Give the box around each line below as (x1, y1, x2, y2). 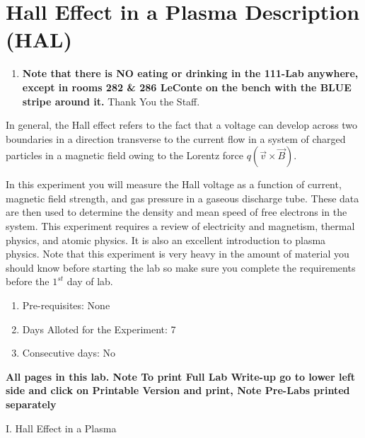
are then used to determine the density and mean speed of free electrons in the (6, 204, 347, 219)
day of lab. (66, 274, 113, 289)
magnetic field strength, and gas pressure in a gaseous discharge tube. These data (6, 190, 359, 205)
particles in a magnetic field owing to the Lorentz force (6, 148, 243, 163)
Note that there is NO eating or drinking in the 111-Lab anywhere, (22, 66, 359, 81)
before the (6, 274, 50, 289)
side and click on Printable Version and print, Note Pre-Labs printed (6, 383, 350, 398)
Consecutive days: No (22, 345, 115, 360)
